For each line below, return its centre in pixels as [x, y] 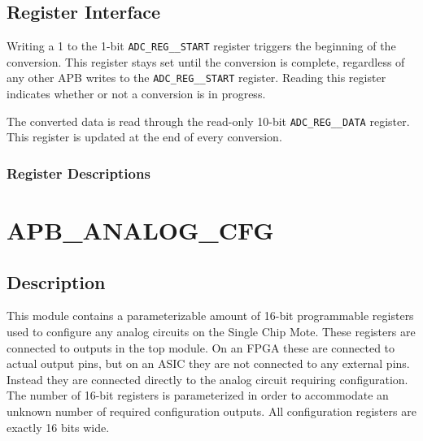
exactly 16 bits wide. [58, 427]
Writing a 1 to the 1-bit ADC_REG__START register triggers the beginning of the [201, 46]
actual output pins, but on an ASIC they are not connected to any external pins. [208, 363]
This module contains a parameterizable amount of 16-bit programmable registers [210, 316]
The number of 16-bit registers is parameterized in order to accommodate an [198, 395]
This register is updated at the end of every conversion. [144, 137]
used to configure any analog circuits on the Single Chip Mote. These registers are [211, 331]
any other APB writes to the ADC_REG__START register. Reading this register [196, 78]
